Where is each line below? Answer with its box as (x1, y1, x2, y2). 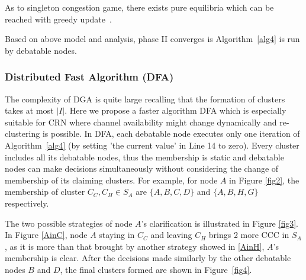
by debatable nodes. (5, 44, 77, 56)
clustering (5, 127, 40, 140)
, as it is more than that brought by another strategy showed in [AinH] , (5, 240, 265, 252)
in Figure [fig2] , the (229, 173, 299, 186)
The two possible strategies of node (5, 217, 133, 229)
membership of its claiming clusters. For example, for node (5, 173, 218, 186)
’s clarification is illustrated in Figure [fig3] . (141, 217, 298, 229)
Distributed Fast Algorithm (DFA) (5, 69, 174, 84)
